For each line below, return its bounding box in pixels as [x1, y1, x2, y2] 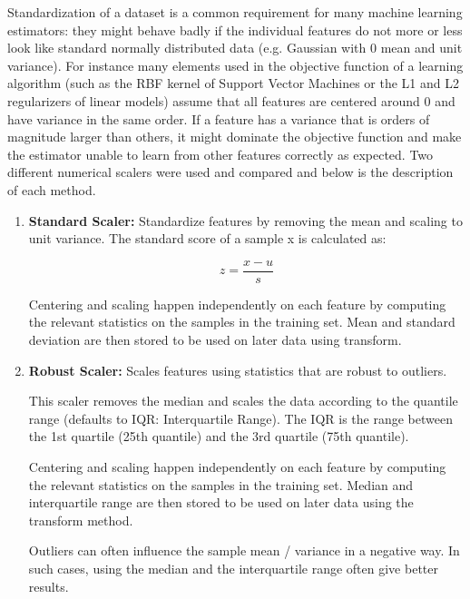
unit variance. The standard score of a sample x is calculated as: [28, 229, 387, 248]
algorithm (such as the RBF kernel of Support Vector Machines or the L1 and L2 [7, 74, 460, 93]
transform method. [28, 510, 133, 529]
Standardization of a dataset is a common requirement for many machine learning [7, 3, 463, 21]
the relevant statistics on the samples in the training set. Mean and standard [28, 312, 455, 331]
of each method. [7, 180, 96, 199]
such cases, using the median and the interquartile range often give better [28, 558, 438, 577]
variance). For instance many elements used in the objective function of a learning [7, 55, 464, 74]
